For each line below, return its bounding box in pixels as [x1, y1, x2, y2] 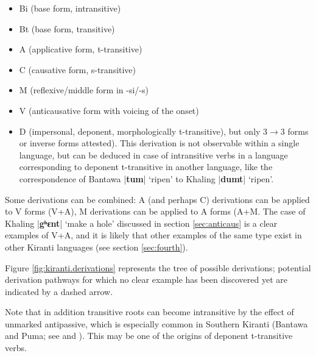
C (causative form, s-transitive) [19, 63, 136, 76]
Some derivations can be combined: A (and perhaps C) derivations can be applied [5, 193, 310, 205]
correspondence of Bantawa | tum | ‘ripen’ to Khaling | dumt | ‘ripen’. [19, 172, 274, 185]
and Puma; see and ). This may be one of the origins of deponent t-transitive [5, 329, 293, 342]
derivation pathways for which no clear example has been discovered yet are [5, 273, 287, 286]
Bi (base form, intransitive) [19, 2, 121, 14]
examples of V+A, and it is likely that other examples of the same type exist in [5, 229, 302, 241]
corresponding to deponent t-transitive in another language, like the [19, 160, 273, 173]
